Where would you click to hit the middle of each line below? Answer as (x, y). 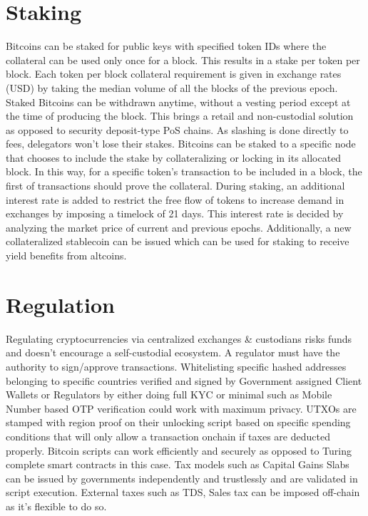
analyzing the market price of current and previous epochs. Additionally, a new (179, 227)
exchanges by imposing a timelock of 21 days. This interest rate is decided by (175, 213)
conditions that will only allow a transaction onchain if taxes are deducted (168, 436)
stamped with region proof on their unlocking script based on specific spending (178, 422)
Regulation (60, 304)
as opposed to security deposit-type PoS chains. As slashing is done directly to (177, 129)
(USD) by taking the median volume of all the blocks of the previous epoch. (172, 87)
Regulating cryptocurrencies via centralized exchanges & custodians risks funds (179, 338)
